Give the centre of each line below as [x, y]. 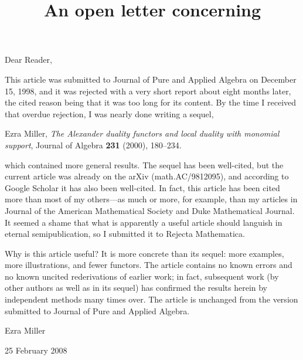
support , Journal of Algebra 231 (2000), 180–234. [93, 145]
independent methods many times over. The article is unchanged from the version [151, 299]
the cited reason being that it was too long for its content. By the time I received [151, 102]
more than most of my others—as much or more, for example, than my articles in [151, 199]
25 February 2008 [36, 350]
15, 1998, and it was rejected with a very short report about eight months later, [148, 91]
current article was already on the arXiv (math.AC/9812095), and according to [147, 176]
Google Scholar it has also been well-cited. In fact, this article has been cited [142, 187]
